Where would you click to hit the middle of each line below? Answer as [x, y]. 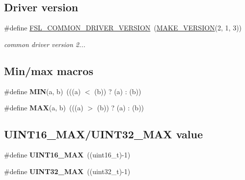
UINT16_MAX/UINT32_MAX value [103, 134]
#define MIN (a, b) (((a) [42, 91]
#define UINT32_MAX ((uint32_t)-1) [67, 171]
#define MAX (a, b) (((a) [44, 108]
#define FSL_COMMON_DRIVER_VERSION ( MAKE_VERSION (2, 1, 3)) [123, 28]
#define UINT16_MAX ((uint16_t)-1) [67, 154]
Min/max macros [49, 70]
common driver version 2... [45, 44]
